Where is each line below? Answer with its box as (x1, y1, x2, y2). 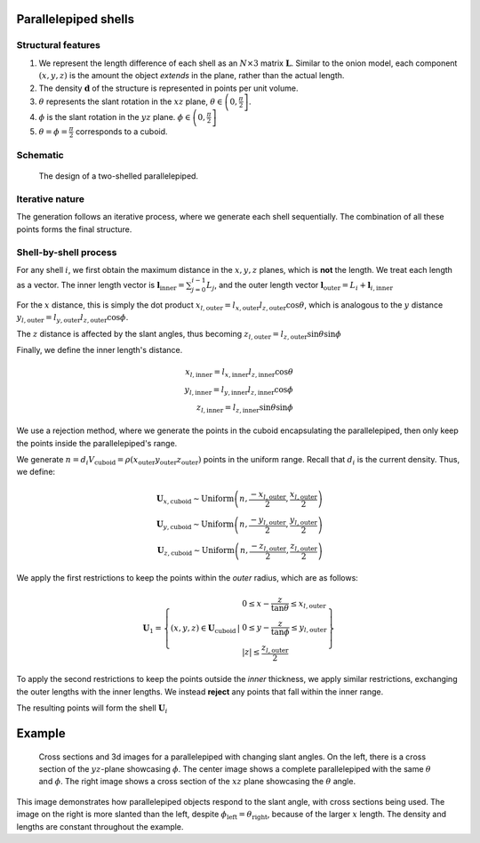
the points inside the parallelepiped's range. (16, 438, 178, 448)
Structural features (16, 39, 101, 52)
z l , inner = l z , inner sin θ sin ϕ (196, 402, 293, 414)
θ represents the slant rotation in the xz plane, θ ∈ (38, 96, 223, 107)
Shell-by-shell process (16, 245, 117, 258)
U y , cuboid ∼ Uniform (156, 519, 235, 532)
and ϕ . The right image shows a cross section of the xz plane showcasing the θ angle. (38, 776, 356, 787)
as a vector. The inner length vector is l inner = (16, 280, 186, 293)
